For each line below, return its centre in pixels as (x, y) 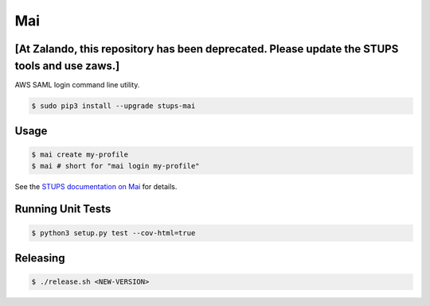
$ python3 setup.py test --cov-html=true (113, 233)
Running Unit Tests (63, 209)
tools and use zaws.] (67, 66)
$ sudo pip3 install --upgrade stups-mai (113, 106)
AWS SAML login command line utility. (77, 84)
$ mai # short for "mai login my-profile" (115, 166)
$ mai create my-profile (80, 155)
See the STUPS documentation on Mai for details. (96, 186)
